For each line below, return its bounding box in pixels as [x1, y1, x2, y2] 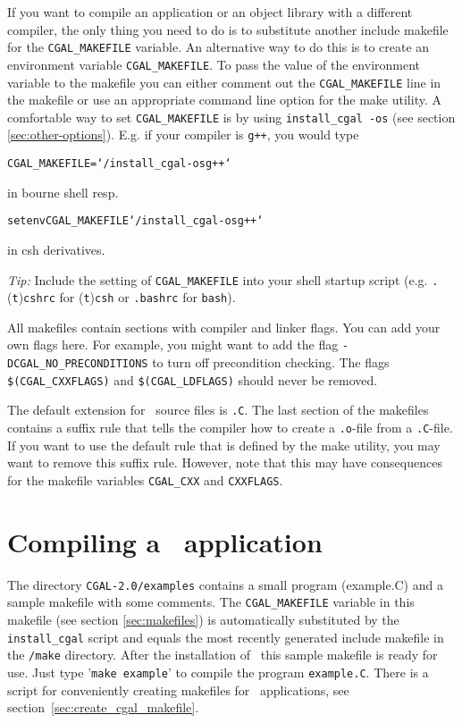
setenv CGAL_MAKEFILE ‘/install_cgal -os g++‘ [7, 214, 264, 228]
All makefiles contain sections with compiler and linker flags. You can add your [7, 317, 441, 336]
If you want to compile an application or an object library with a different [7, 3, 413, 21]
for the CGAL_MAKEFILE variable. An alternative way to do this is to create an [7, 38, 430, 56]
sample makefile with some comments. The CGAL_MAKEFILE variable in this [7, 593, 415, 611]
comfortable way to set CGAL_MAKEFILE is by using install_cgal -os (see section [7, 107, 456, 126]
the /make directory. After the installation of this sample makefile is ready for [7, 645, 438, 664]
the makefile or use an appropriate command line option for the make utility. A [7, 90, 441, 109]
